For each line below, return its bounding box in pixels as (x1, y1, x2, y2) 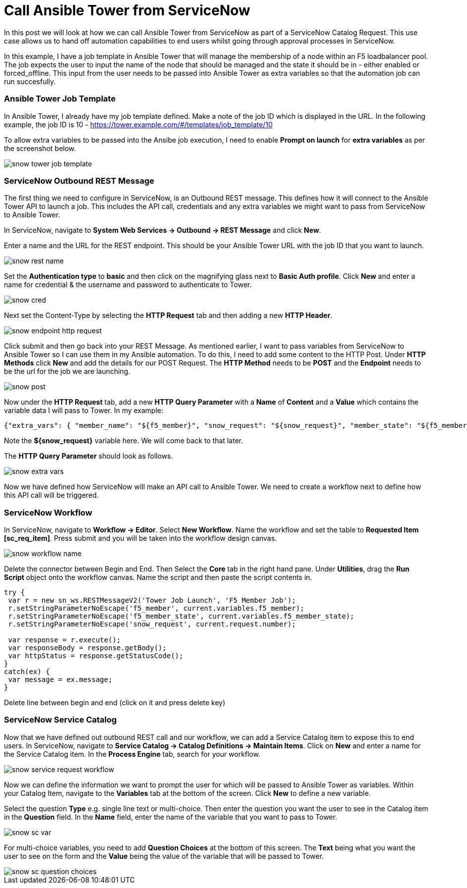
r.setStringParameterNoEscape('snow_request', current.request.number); (8, 620, 296, 628)
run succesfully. (4, 77, 56, 86)
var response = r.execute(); (8, 636, 121, 644)
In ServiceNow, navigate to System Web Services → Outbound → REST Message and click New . (4, 226, 322, 235)
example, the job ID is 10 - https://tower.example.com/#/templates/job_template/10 (4, 120, 273, 129)
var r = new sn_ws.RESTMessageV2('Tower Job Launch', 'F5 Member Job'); (8, 596, 296, 604)
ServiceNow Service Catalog (4, 715, 117, 725)
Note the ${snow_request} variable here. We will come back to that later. (4, 436, 243, 445)
